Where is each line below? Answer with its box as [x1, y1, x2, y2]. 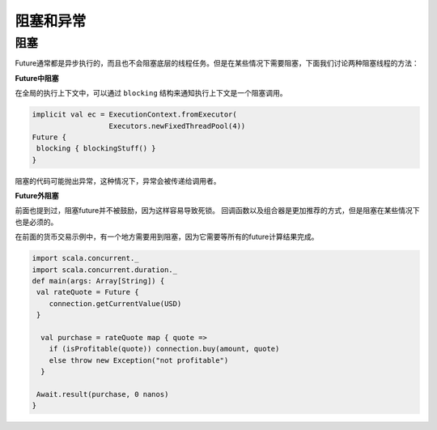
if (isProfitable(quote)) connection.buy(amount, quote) [49, 344, 280, 354]
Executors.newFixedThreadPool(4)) [108, 121, 246, 130]
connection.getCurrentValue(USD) [49, 299, 182, 308]
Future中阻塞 [15, 73, 60, 83]
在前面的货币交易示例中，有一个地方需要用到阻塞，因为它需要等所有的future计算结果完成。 [15, 232, 319, 242]
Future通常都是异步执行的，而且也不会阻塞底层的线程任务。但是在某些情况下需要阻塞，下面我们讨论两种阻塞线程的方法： [15, 58, 420, 68]
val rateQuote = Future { [36, 287, 139, 297]
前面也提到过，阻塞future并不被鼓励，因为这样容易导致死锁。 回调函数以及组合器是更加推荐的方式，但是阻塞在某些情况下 [15, 206, 420, 215]
